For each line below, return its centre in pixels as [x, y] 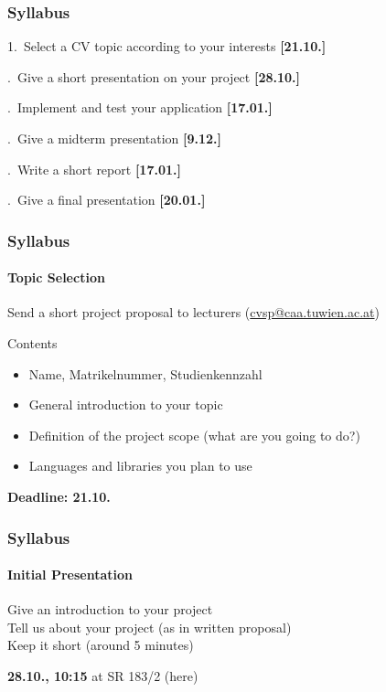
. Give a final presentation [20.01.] [107, 200]
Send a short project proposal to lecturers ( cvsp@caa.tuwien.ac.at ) [193, 312]
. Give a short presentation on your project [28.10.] [154, 76]
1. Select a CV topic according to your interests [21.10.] [167, 46]
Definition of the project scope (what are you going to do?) [194, 435]
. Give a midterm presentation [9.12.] [114, 138]
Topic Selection [56, 277]
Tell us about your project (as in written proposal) [150, 627]
